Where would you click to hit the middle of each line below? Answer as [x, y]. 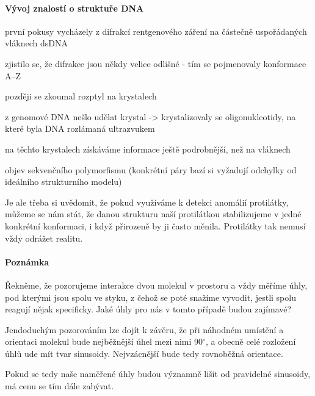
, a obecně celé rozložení [251, 341]
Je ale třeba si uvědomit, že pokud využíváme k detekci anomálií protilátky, [147, 202]
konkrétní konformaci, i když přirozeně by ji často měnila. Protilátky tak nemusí [155, 225]
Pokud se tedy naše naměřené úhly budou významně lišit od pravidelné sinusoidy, [158, 374]
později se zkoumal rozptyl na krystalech [81, 96]
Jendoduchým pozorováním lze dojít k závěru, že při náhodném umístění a [144, 329]
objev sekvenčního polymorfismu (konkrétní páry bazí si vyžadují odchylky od [151, 169]
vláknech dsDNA [36, 43]
